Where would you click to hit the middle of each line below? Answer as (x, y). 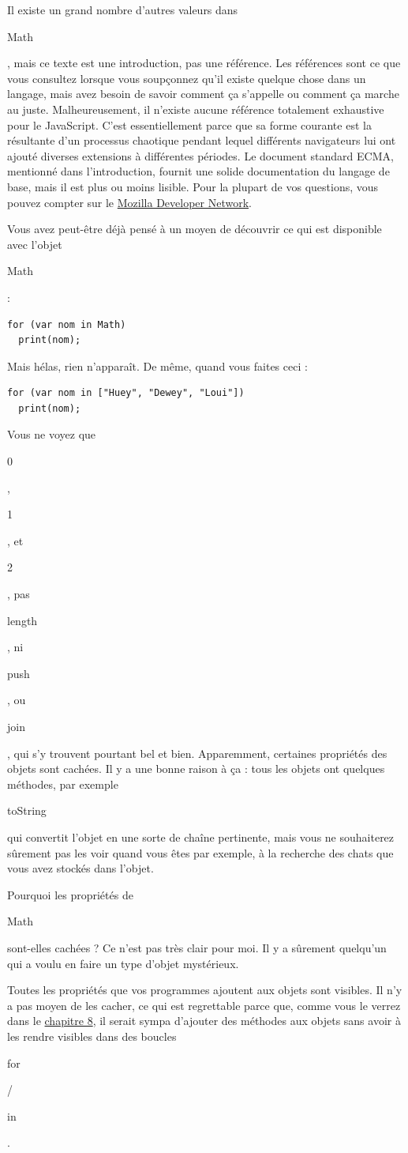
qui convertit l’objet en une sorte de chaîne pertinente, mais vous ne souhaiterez (201, 836)
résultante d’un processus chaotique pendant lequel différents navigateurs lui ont (202, 140)
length (22, 620)
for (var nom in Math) (67, 324)
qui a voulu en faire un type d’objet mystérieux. (123, 963)
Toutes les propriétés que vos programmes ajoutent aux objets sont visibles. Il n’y (205, 990)
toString (27, 810)
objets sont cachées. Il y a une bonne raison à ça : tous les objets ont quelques (196, 769)
